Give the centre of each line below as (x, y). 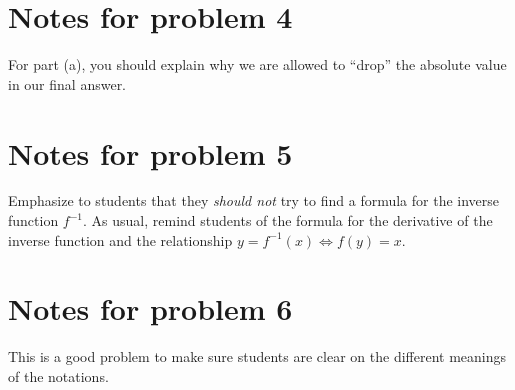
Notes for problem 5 (150, 152)
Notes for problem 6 (150, 308)
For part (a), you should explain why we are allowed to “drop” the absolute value (257, 64)
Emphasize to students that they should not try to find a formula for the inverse (254, 200)
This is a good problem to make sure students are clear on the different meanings (257, 356)
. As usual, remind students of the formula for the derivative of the (288, 220)
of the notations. (58, 375)
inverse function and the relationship (120, 239)
